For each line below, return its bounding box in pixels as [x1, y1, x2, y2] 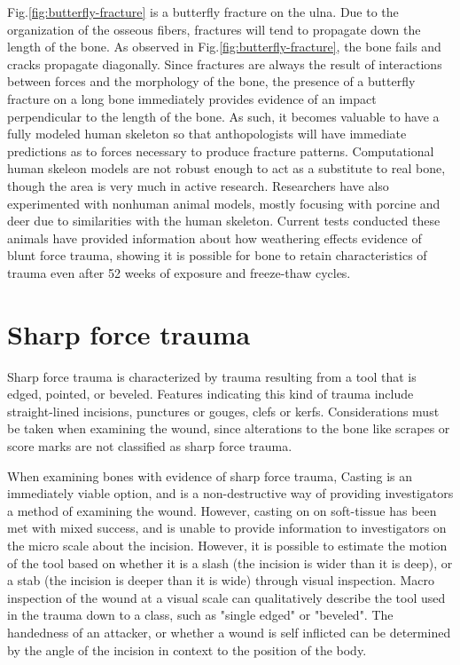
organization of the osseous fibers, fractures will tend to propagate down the [7, 20, 421, 38]
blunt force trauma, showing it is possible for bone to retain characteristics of [7, 246, 427, 265]
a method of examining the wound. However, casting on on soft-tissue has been [7, 501, 437, 519]
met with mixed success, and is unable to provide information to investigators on [7, 519, 447, 537]
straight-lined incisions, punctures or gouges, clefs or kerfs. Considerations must [7, 401, 440, 420]
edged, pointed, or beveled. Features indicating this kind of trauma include [7, 384, 414, 403]
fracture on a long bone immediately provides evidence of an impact [7, 89, 377, 107]
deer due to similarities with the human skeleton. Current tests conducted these [7, 211, 441, 230]
